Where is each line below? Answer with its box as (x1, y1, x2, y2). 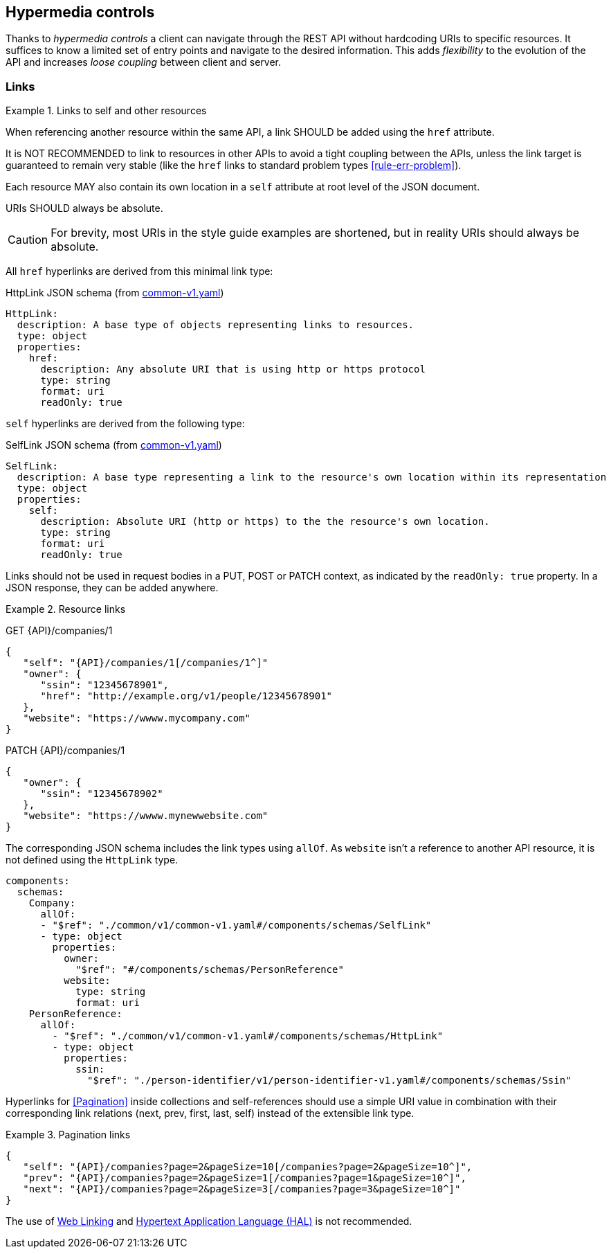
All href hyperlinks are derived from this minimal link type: (6, 265, 273, 278)
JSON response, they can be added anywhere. (6, 582, 219, 594)
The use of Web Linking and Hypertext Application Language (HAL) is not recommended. (6, 1215, 412, 1228)
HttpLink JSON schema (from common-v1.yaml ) (6, 287, 224, 299)
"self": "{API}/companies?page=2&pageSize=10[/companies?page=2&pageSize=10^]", (23, 1161, 473, 1173)
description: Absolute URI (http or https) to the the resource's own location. (40, 516, 490, 528)
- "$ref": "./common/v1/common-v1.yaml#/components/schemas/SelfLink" (40, 920, 432, 931)
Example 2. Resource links (6, 603, 126, 616)
